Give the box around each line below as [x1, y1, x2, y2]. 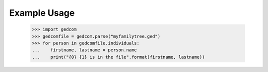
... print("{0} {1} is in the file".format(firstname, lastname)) [32, 54, 205, 60]
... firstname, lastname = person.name [32, 47, 137, 53]
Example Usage [9, 7, 75, 18]
